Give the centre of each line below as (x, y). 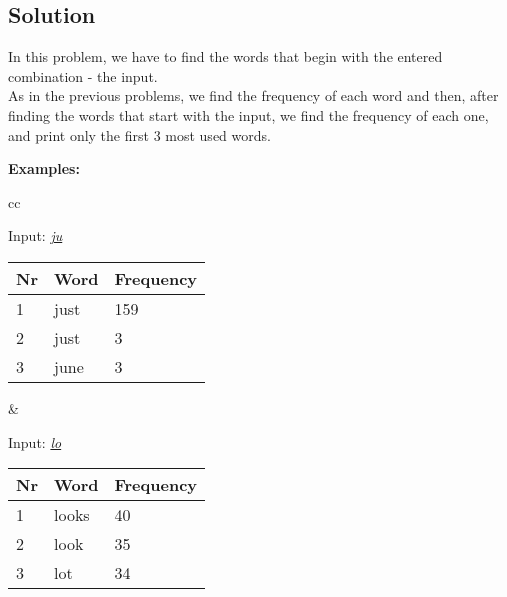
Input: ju (35, 235)
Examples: (44, 168)
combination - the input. (83, 75)
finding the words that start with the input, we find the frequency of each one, (248, 114)
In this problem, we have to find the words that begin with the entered (225, 56)
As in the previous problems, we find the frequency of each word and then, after (253, 95)
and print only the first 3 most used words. (139, 134)
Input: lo (35, 441)
